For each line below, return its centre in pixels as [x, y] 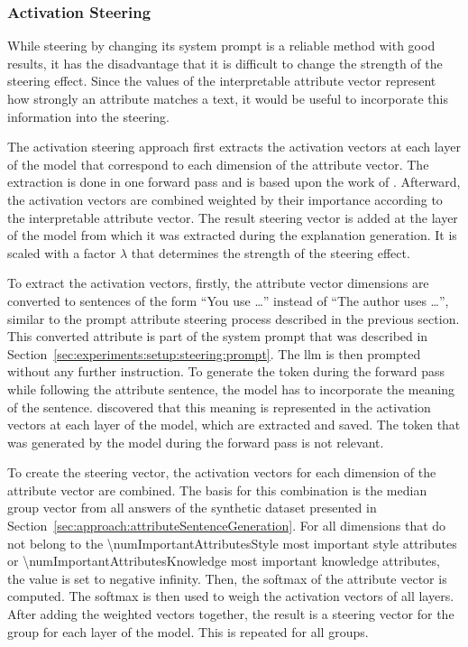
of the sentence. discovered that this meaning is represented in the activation [219, 407]
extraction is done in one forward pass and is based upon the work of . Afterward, [234, 182]
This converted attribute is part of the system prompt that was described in [218, 336]
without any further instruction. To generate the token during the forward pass [226, 371]
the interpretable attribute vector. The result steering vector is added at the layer [233, 217]
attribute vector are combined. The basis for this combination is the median [217, 490]
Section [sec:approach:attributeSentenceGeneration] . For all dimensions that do [227, 526]
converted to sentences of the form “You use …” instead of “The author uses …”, [228, 300]
